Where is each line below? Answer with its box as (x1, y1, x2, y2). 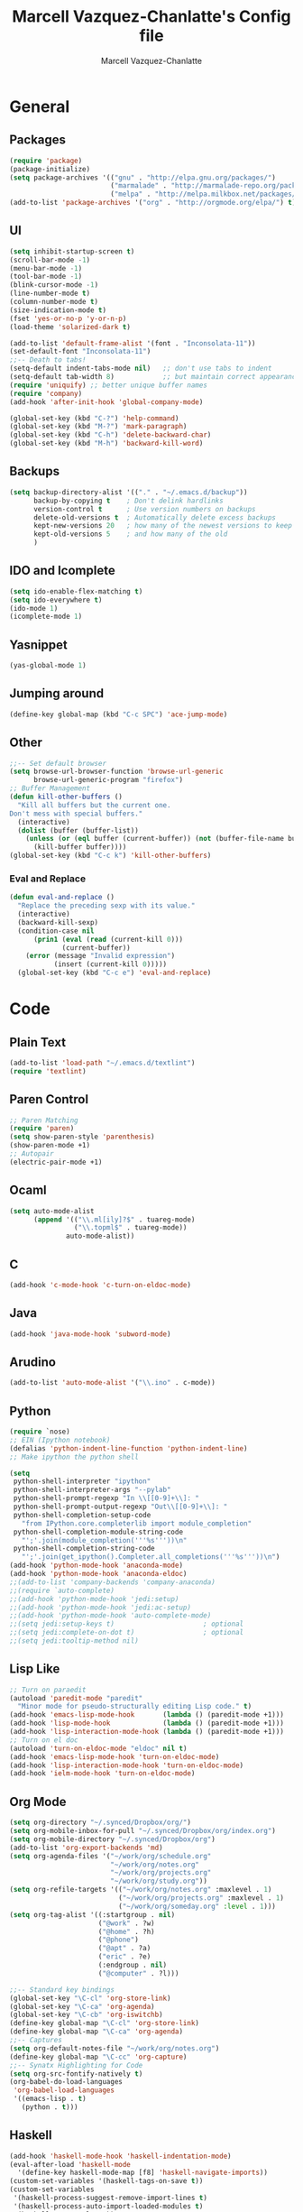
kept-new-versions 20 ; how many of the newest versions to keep (32, 521, 293, 530)
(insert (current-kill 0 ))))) (53, 960, 168, 969)
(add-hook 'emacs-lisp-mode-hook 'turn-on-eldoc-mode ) (9, 1752, 220, 1761)
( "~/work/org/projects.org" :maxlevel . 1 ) (118, 1894, 284, 1903)
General (9, 97, 70, 116)
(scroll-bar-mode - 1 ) (9, 255, 91, 264)
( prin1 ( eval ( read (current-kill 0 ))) (32, 935, 183, 944)
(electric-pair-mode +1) (9, 1157, 103, 1166)
